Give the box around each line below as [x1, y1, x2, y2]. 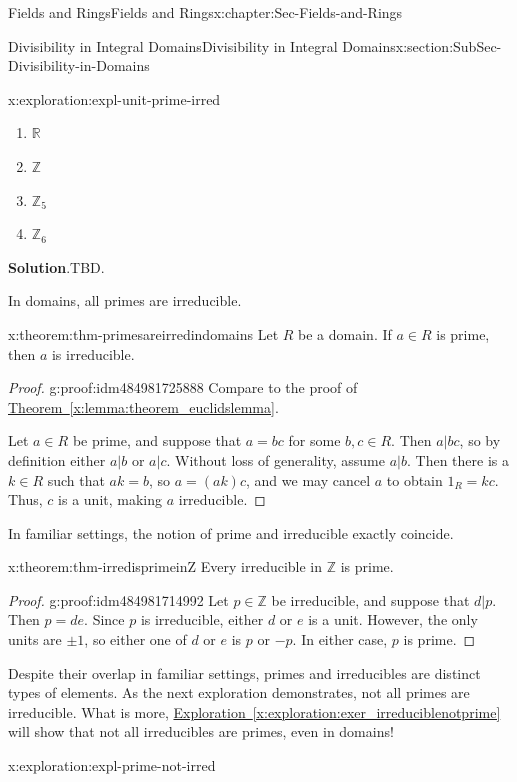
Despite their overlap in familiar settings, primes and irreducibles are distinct [8, 662, 481, 683]
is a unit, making [58, 489, 163, 510]
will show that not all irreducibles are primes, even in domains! [8, 721, 394, 742]
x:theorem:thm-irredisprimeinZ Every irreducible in [8, 556, 323, 577]
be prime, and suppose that [72, 430, 242, 451]
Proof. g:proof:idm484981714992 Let [8, 589, 229, 610]
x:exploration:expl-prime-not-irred [8, 755, 216, 776]
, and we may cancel [246, 469, 371, 490]
